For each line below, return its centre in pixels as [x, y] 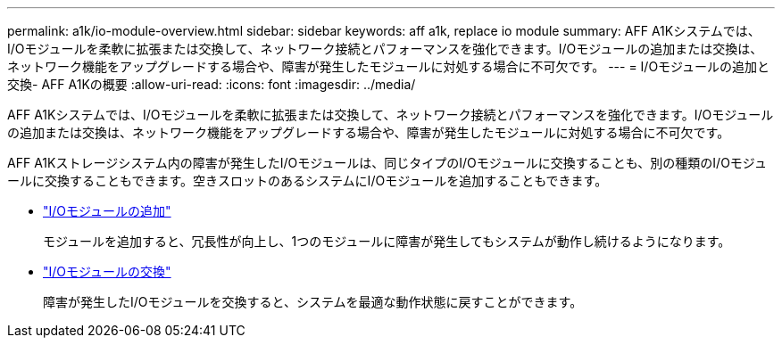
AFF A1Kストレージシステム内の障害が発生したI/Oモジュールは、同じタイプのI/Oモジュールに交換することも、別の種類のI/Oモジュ [387, 163]
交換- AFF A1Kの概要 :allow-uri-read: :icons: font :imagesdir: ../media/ [212, 84]
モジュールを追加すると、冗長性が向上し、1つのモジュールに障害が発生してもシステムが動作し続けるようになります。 [387, 241]
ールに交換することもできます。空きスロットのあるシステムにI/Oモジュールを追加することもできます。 [308, 181]
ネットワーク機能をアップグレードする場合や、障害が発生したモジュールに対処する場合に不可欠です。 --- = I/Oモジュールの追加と [389, 66]
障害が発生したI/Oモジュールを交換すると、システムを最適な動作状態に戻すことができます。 [313, 302]
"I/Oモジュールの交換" [107, 271]
